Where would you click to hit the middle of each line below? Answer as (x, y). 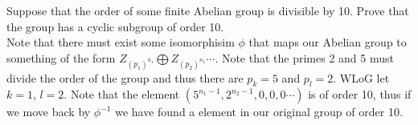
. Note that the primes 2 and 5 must (304, 57)
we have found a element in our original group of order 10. (259, 112)
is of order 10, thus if (360, 94)
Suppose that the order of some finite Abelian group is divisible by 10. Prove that (208, 10)
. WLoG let (361, 77)
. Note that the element (122, 94)
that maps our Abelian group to (328, 42)
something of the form (61, 57)
